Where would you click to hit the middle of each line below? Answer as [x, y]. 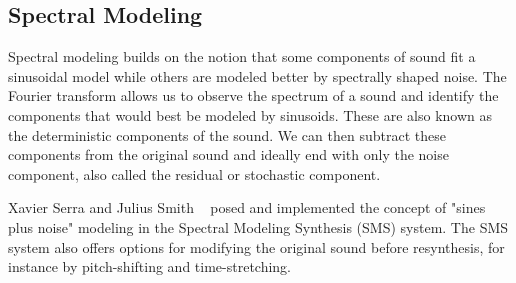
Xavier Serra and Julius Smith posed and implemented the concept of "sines [247, 207]
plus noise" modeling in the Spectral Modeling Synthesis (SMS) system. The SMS [258, 226]
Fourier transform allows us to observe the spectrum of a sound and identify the [253, 95]
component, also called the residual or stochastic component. [194, 173]
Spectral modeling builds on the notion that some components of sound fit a [242, 56]
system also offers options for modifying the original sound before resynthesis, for [256, 246]
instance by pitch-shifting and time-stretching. [150, 266]
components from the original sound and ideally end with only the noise [228, 154]
